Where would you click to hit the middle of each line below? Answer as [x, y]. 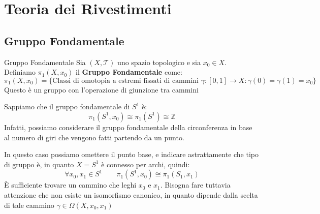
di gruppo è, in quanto [39, 164]
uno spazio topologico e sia [159, 62]
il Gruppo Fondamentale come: [129, 72]
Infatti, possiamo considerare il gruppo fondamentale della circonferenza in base [128, 127]
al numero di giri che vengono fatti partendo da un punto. [94, 137]
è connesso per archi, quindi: [146, 164]
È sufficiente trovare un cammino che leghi [70, 185]
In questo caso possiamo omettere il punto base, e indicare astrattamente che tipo [132, 154]
